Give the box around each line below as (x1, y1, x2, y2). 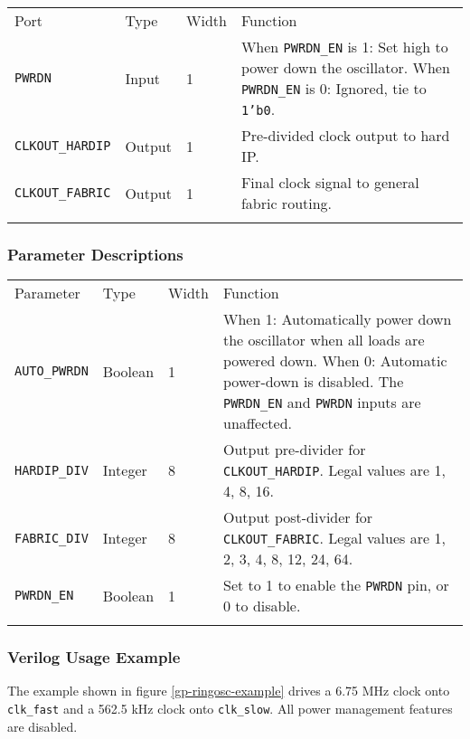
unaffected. (223, 412, 293, 434)
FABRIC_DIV (14, 530, 89, 545)
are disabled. (7, 716, 78, 735)
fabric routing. (240, 193, 333, 213)
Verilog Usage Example (7, 646, 181, 668)
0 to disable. (223, 595, 301, 617)
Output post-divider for (223, 507, 373, 528)
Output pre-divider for (223, 439, 366, 460)
